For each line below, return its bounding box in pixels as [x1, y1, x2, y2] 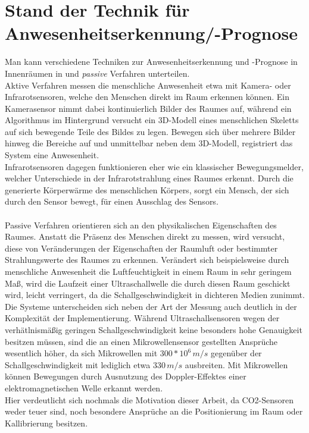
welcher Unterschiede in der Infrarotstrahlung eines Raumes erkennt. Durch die [5, 172, 294, 184]
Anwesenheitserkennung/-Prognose [5, 21, 298, 45]
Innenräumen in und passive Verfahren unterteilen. [5, 67, 190, 79]
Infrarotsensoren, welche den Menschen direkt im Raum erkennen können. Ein [5, 90, 289, 103]
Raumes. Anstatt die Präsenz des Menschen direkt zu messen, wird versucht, [5, 230, 285, 243]
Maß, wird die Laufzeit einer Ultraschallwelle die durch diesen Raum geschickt [5, 277, 291, 289]
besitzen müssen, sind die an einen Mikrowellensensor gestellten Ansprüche [5, 335, 278, 347]
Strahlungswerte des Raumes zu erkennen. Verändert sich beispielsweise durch [5, 253, 289, 266]
